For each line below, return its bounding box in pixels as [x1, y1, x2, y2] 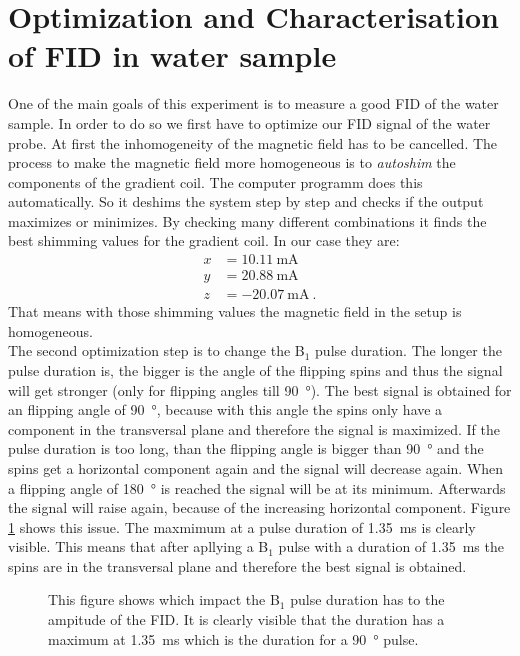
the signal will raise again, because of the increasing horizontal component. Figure [8, 497, 511, 518]
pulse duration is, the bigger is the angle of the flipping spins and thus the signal [8, 359, 503, 380]
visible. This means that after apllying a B [8, 536, 269, 557]
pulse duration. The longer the [315, 340, 502, 361]
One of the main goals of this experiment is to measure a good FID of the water [8, 93, 499, 114]
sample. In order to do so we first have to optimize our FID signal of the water [8, 112, 491, 133]
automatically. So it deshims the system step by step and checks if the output [8, 191, 484, 212]
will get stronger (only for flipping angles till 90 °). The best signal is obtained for [8, 379, 512, 400]
